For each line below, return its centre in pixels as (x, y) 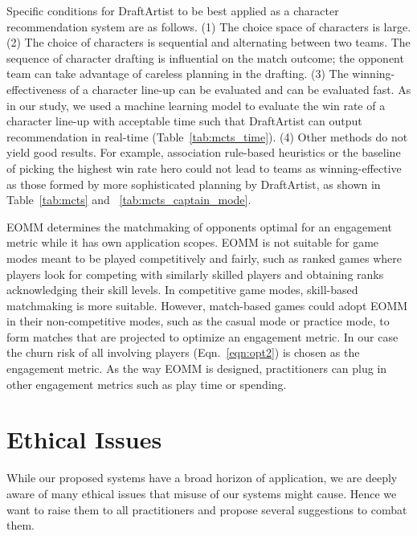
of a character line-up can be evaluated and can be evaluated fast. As (241, 89)
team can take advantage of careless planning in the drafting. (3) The (178, 74)
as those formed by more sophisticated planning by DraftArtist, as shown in (194, 184)
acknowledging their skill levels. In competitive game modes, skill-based (182, 290)
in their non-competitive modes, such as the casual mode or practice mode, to (198, 321)
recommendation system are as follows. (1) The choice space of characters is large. (209, 26)
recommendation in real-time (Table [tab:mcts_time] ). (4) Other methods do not (207, 136)
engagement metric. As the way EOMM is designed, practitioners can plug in (197, 368)
